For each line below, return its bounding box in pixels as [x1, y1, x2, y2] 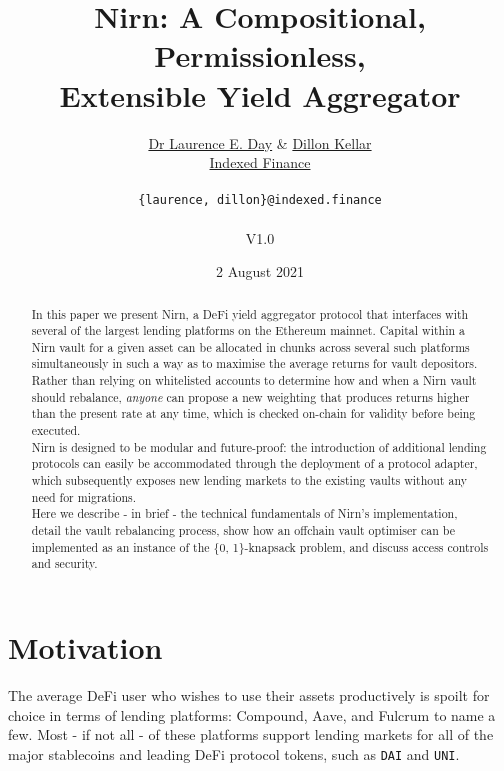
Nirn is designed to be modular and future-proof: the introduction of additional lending [31, 438, 487, 455]
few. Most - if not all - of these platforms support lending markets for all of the [8, 724, 494, 745]
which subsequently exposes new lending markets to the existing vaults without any [31, 472, 467, 489]
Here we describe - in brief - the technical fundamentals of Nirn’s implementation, [31, 505, 458, 522]
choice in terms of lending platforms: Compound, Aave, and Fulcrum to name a [8, 704, 496, 725]
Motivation [8, 627, 163, 668]
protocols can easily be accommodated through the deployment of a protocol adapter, [31, 455, 478, 472]
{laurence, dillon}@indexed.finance [138, 193, 382, 208]
